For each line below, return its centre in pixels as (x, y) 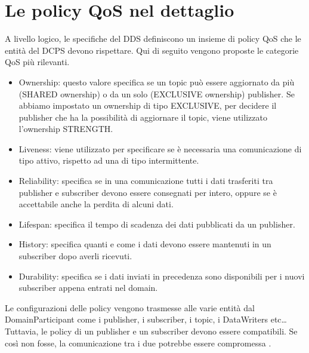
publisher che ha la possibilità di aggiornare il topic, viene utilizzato (143, 117)
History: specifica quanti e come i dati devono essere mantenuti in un (145, 244)
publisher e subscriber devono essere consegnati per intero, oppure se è (148, 192)
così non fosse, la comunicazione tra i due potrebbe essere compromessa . (138, 343)
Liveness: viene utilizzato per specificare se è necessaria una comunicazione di (160, 148)
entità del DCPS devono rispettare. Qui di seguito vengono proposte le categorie (152, 50)
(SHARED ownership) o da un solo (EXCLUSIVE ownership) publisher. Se (157, 93)
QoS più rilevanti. (37, 62)
